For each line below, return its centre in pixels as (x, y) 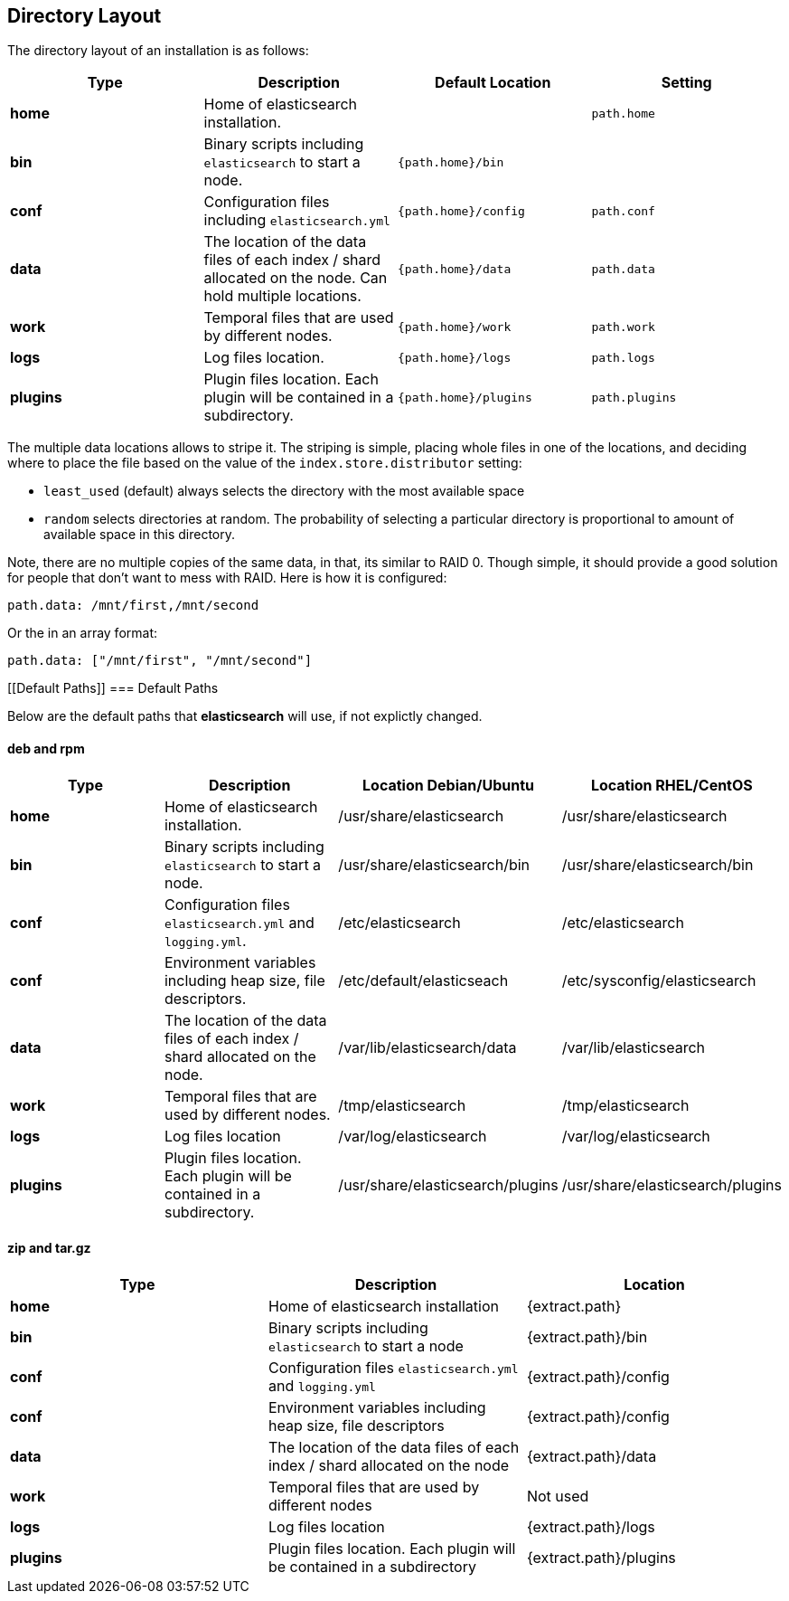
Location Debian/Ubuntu (448, 785)
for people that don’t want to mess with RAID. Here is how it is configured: (227, 578)
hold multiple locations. (282, 296)
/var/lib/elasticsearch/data (427, 1047)
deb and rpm (46, 749)
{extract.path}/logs (591, 1526)
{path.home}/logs (455, 357)
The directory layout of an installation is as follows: (158, 51)
